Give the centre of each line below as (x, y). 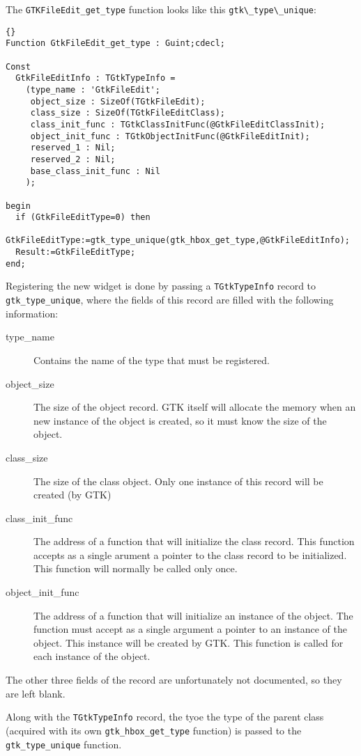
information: (32, 313)
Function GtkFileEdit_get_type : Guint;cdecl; (115, 44)
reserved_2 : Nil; (73, 159)
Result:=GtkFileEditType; (76, 252)
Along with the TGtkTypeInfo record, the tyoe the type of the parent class (165, 717)
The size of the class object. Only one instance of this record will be (178, 481)
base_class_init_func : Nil (95, 171)
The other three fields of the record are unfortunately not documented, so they (174, 680)
